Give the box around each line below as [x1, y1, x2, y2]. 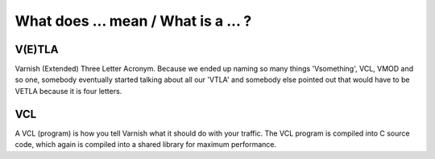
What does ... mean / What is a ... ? [14, 12, 252, 30]
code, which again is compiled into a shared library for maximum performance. [14, 140, 277, 149]
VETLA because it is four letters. [14, 86, 122, 96]
